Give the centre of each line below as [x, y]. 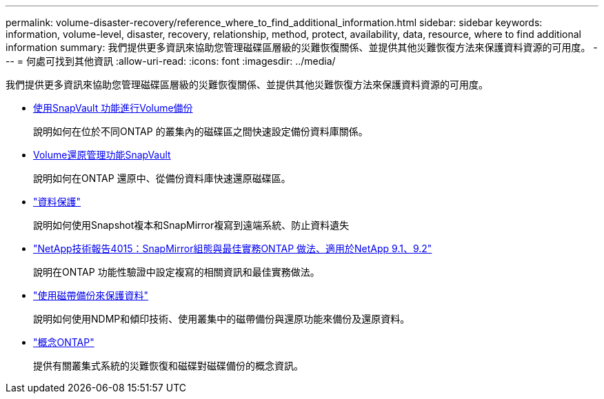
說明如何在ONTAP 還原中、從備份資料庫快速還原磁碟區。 [162, 178]
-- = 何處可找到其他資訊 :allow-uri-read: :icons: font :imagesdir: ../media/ [171, 61]
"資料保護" [57, 202]
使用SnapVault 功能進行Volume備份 [113, 108]
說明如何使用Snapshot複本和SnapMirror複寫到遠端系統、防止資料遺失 [191, 225]
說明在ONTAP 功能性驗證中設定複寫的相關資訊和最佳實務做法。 [177, 272]
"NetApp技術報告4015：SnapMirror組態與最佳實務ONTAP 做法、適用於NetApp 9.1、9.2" [233, 248]
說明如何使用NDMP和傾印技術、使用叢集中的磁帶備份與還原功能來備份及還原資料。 [222, 319]
